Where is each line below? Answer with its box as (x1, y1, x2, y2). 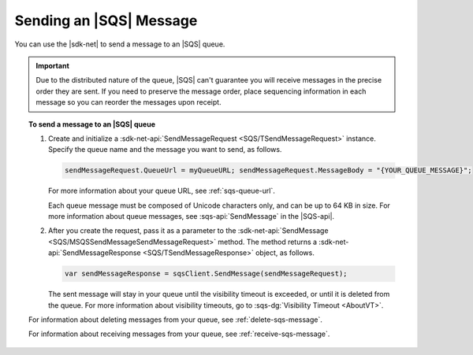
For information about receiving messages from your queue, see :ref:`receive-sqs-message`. (28, 329, 330, 338)
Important (35, 61, 70, 70)
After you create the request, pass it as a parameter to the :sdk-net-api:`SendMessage (48, 226, 329, 235)
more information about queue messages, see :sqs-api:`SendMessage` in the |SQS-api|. (48, 212, 335, 221)
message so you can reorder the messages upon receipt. (35, 98, 222, 107)
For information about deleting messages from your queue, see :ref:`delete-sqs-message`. (28, 315, 322, 324)
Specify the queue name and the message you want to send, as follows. (48, 145, 282, 154)
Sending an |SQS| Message (14, 12, 198, 29)
